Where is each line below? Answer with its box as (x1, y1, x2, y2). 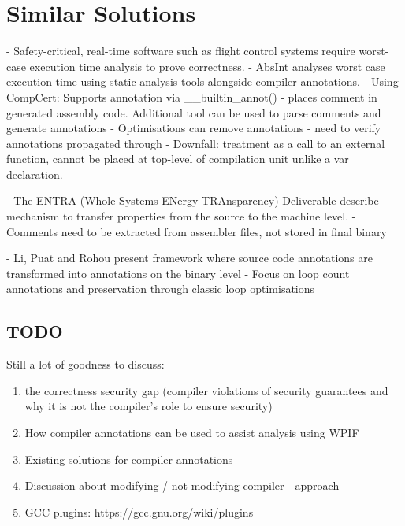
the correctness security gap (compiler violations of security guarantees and (24, 382, 388, 398)
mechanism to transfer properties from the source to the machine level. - (6, 208, 356, 224)
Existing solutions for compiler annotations (24, 450, 233, 467)
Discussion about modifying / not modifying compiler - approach (24, 477, 340, 494)
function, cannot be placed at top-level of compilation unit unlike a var (6, 150, 349, 167)
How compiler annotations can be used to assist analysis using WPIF (24, 424, 359, 441)
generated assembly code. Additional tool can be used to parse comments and (6, 104, 381, 120)
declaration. (6, 165, 63, 182)
